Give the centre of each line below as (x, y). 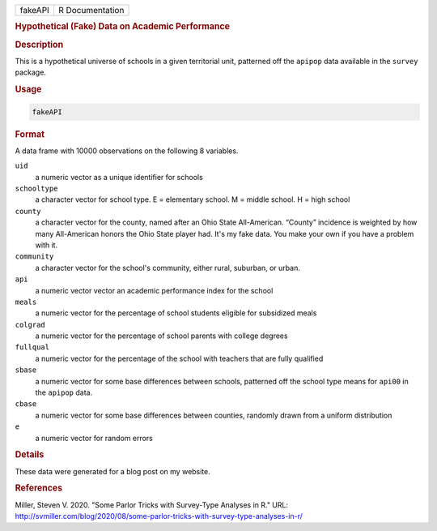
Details (30, 455)
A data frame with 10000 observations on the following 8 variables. (127, 151)
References (39, 488)
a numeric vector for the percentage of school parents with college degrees (161, 336)
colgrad (30, 325)
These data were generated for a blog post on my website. (112, 471)
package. (30, 72)
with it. (47, 245)
